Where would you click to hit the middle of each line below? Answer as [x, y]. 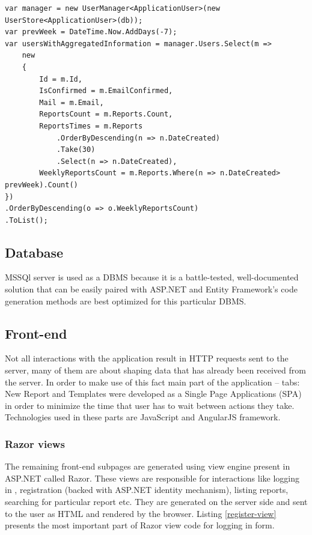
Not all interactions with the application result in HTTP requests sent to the [147, 358]
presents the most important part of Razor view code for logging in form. [140, 525]
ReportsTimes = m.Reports [91, 126]
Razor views [35, 443]
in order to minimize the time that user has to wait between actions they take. [150, 405]
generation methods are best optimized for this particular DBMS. [126, 301]
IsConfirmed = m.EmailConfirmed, [106, 91]
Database [34, 252]
